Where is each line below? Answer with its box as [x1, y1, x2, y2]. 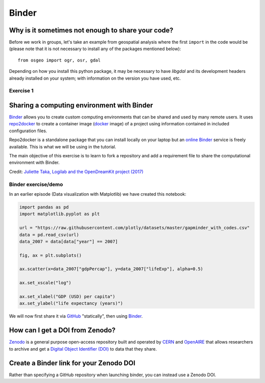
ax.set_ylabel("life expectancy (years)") [19, 300, 123, 306]
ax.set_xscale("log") [19, 280, 72, 286]
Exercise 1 [9, 88, 34, 94]
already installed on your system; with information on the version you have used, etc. [9, 75, 181, 81]
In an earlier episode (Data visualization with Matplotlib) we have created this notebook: [9, 191, 186, 197]
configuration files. [9, 128, 48, 134]
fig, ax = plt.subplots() [19, 252, 82, 258]
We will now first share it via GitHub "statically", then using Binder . [9, 313, 143, 319]
